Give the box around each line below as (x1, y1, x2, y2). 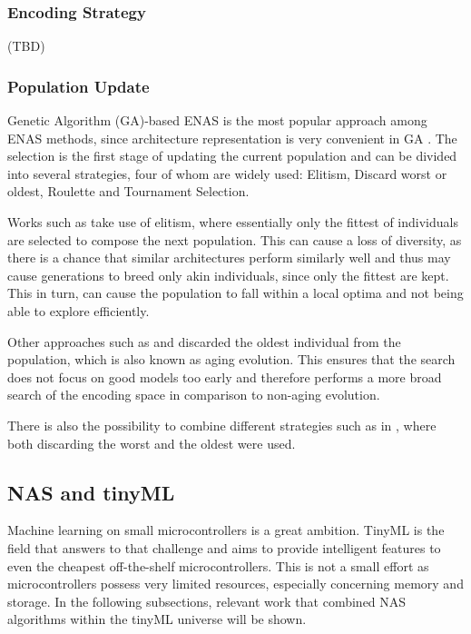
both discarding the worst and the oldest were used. (7, 433, 296, 452)
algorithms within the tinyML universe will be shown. (7, 609, 307, 629)
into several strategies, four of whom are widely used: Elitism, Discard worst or (7, 163, 447, 183)
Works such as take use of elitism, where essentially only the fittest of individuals (7, 213, 458, 231)
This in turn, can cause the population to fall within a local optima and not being (7, 283, 464, 302)
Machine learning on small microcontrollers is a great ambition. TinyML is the (7, 520, 445, 540)
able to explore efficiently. (7, 301, 150, 320)
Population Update (7, 74, 150, 97)
